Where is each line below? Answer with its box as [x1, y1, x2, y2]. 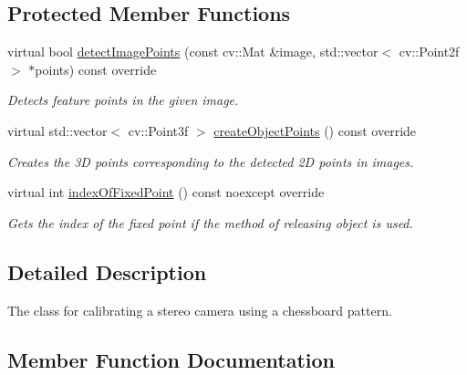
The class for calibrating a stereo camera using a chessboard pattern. [7, 300, 392, 319]
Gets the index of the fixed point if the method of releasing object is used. [7, 213, 413, 232]
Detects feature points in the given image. [7, 90, 239, 109]
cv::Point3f [128, 120, 189, 140]
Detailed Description [7, 257, 207, 286]
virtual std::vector [7, 120, 108, 140]
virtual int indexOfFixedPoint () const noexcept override [7, 182, 325, 202]
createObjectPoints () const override [213, 120, 417, 140]
